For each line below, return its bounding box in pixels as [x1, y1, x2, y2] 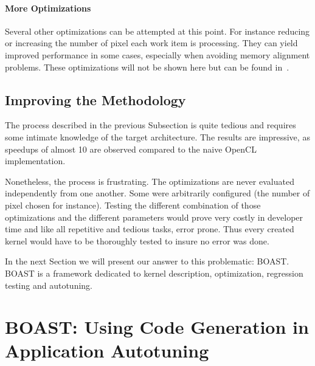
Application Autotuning [5, 338, 209, 363]
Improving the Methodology [5, 90, 186, 109]
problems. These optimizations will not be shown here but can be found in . [5, 60, 289, 73]
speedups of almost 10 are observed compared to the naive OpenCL [5, 142, 257, 155]
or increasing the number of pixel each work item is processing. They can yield [5, 36, 298, 49]
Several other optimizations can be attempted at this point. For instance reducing [5, 24, 310, 37]
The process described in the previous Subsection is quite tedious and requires [5, 119, 296, 131]
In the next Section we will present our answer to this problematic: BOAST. [5, 255, 289, 268]
